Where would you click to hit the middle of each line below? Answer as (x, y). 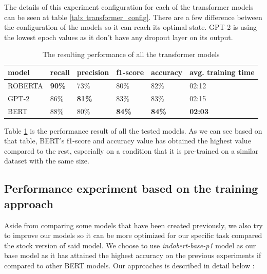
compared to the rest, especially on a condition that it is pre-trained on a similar (131, 150)
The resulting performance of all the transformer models (131, 54)
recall (60, 72)
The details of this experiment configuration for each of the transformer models (129, 7)
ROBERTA (25, 85)
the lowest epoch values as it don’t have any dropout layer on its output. (119, 37)
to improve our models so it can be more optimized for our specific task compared (133, 235)
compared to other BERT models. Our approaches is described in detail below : (129, 265)
